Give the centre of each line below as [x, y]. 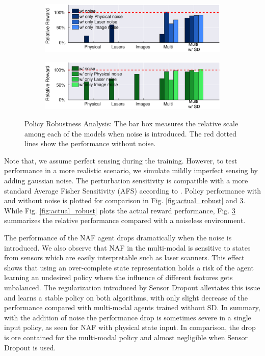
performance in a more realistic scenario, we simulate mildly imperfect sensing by [131, 170]
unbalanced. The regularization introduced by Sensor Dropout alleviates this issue [132, 287]
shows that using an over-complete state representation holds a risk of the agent [129, 267]
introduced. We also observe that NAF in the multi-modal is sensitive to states [127, 247]
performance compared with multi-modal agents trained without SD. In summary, [132, 307]
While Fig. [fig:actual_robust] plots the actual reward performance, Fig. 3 [120, 210]
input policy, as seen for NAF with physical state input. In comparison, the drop [130, 327]
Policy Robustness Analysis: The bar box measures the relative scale [131, 124]
